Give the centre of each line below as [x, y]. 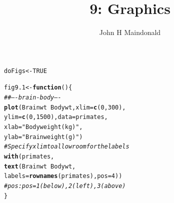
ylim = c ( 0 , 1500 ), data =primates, [56, 117]
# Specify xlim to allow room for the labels [67, 147]
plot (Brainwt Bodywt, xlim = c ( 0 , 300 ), [65, 107]
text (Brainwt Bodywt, [40, 166]
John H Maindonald [130, 32]
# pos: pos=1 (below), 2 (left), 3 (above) [65, 186]
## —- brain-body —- [33, 98]
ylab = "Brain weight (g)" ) [43, 137]
